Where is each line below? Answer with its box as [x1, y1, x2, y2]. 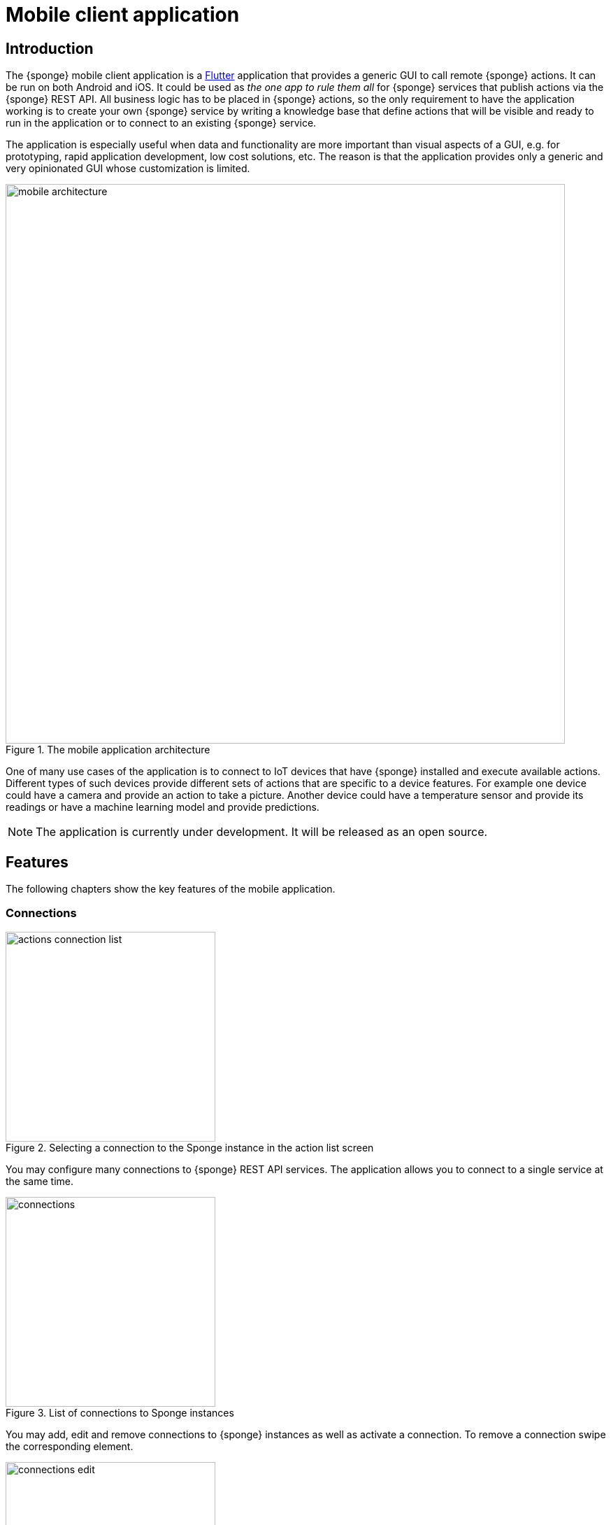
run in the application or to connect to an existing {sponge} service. [6, 117, 317, 129]
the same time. [6, 1175, 74, 1187]
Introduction [6, 39, 94, 57]
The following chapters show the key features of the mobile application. [6, 883, 336, 895]
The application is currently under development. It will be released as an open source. [36, 825, 488, 839]
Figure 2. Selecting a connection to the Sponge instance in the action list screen [6, 1141, 374, 1154]
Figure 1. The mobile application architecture [6, 744, 210, 756]
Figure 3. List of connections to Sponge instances [6, 1406, 234, 1419]
